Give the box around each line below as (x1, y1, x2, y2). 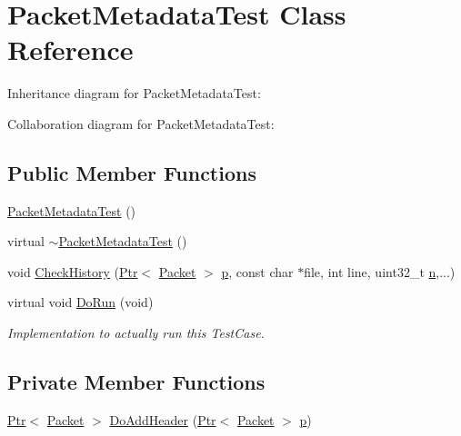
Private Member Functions (7, 368, 266, 396)
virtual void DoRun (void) (7, 292, 154, 312)
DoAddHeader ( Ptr (109, 410, 216, 429)
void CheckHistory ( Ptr (7, 262, 138, 281)
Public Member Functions (7, 158, 256, 186)
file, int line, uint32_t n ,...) (304, 262, 456, 281)
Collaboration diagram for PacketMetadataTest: (7, 114, 275, 133)
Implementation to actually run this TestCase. (7, 323, 265, 342)
